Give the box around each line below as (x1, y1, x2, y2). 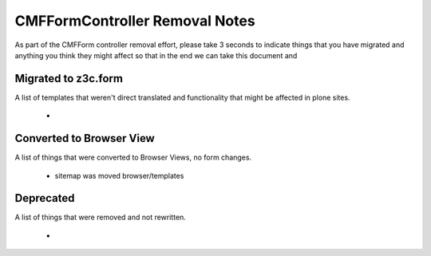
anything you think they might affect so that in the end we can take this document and (14, 50, 298, 60)
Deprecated (14, 191, 75, 205)
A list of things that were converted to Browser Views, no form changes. (14, 152, 251, 163)
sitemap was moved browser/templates (54, 171, 184, 180)
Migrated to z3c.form (14, 72, 124, 85)
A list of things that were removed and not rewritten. (14, 212, 187, 223)
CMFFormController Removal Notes (14, 12, 255, 30)
